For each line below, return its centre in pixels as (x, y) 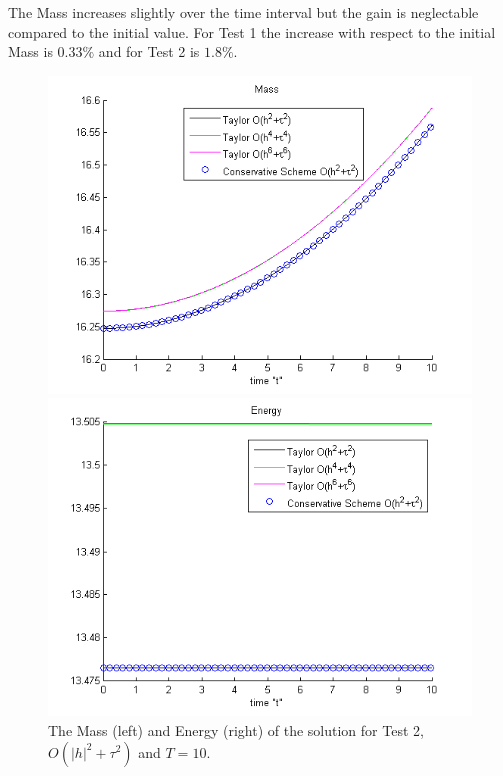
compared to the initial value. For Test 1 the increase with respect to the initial (252, 31)
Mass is (30, 51)
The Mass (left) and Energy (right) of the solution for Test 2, (236, 729)
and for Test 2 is (149, 51)
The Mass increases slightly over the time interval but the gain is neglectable (243, 12)
